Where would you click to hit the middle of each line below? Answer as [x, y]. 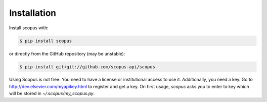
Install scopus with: [29, 28]
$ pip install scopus [46, 41]
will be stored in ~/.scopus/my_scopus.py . [52, 94]
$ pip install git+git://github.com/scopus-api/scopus [87, 67]
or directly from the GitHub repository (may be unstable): [67, 53]
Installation [33, 13]
